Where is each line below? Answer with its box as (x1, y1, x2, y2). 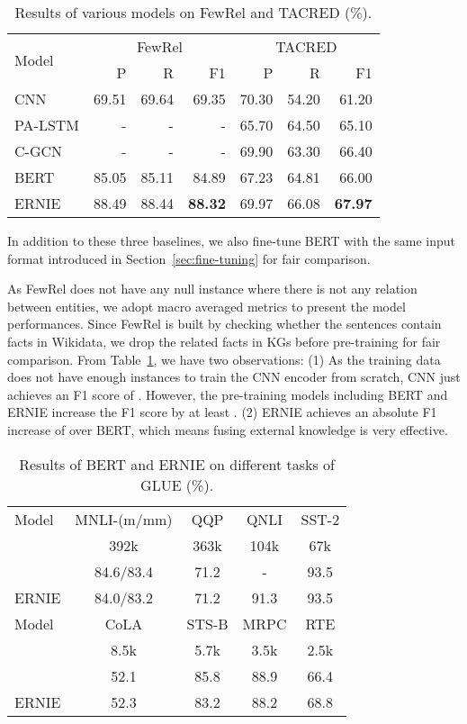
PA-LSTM (14, 114, 80, 135)
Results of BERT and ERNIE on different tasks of (19, 453, 336, 475)
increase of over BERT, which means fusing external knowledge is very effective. (7, 420, 448, 439)
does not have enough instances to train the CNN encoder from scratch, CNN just (7, 367, 461, 386)
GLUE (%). (140, 474, 214, 495)
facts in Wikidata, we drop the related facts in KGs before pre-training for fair (7, 331, 441, 350)
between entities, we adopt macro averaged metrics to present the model (7, 296, 406, 315)
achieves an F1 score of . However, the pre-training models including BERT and (7, 385, 448, 403)
